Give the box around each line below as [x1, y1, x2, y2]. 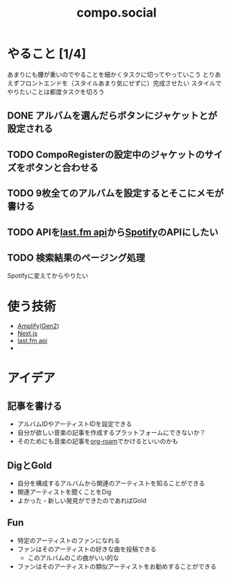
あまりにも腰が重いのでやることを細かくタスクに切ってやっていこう [7, 70, 201, 78]
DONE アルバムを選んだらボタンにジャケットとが [7, 110, 217, 122]
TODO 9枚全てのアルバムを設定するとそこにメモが [7, 187, 224, 199]
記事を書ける [7, 400, 62, 412]
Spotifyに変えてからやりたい [7, 272, 89, 280]
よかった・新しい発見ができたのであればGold [17, 497, 147, 505]
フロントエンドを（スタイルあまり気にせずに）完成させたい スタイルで [19, 78, 222, 87]
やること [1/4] [7, 46, 87, 62]
